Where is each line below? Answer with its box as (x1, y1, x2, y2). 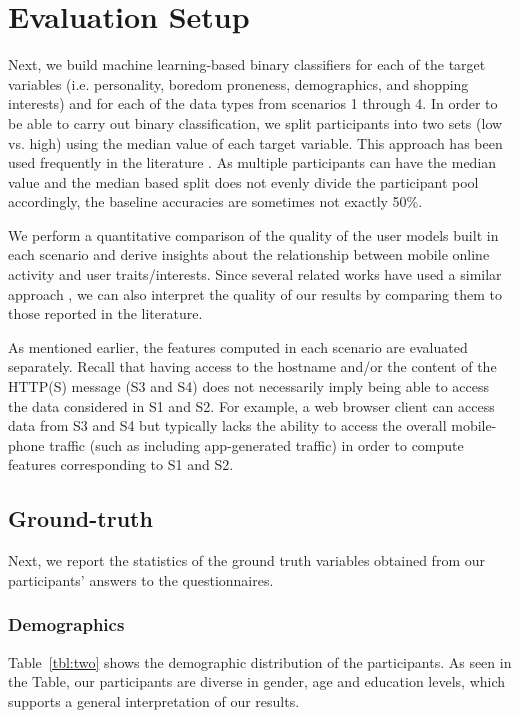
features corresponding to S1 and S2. (8, 454, 234, 475)
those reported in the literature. (8, 303, 203, 324)
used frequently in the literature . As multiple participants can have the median (8, 152, 497, 173)
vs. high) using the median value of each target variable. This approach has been (8, 132, 503, 153)
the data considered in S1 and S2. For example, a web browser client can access (8, 395, 495, 416)
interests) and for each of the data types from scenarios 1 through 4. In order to (8, 93, 498, 114)
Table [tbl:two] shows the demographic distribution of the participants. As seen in (8, 651, 512, 672)
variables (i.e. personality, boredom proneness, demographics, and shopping (8, 73, 469, 94)
